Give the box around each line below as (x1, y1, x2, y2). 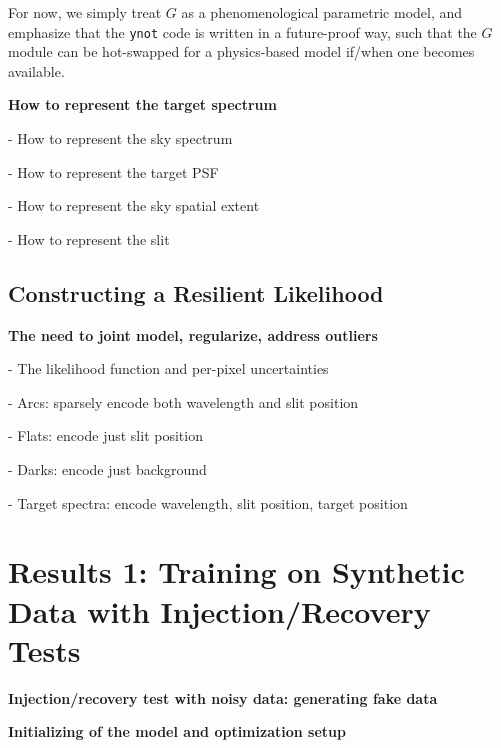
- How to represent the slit (8, 228, 170, 249)
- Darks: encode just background (8, 458, 207, 479)
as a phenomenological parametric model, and (181, 2, 463, 22)
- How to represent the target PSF (8, 161, 219, 182)
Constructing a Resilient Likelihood (8, 277, 384, 308)
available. (8, 60, 65, 81)
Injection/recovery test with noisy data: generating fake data (8, 687, 438, 708)
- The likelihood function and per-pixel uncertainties (8, 358, 329, 379)
